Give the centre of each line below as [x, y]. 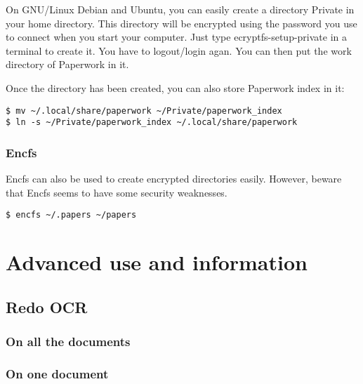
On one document [57, 373]
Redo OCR [47, 306]
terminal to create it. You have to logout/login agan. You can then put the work [179, 50]
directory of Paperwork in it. [67, 64]
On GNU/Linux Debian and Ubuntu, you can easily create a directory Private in [180, 9]
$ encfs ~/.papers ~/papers [71, 215]
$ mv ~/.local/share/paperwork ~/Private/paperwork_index [144, 111]
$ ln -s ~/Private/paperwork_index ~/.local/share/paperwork [152, 123]
